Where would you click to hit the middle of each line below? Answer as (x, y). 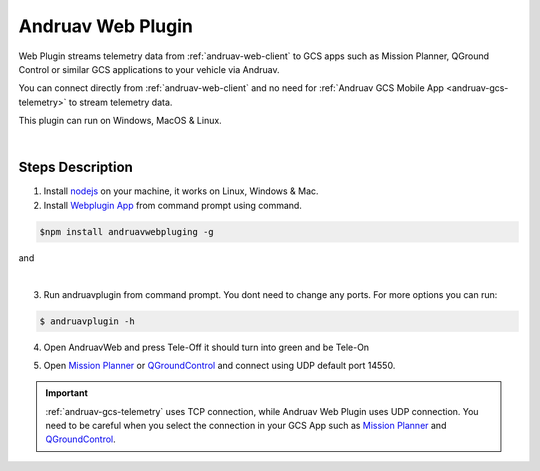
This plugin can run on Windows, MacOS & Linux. (120, 121)
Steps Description (76, 167)
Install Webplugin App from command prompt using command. (172, 205)
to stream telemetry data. (120, 102)
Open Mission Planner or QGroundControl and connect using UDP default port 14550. (219, 365)
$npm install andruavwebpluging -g (126, 231)
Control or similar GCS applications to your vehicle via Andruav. (149, 69)
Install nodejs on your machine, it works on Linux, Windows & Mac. (181, 191)
